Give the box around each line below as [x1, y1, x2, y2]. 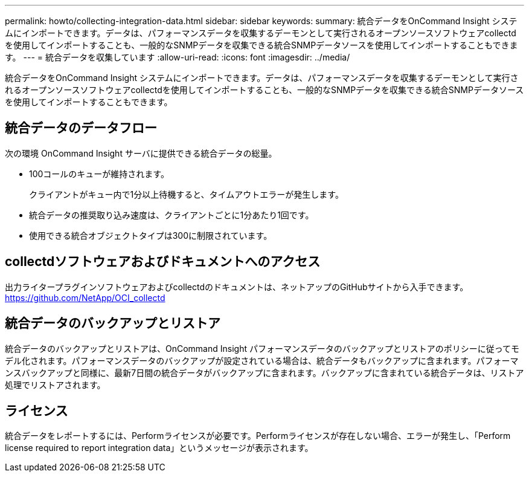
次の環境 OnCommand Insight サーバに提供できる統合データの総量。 [5, 148, 277, 158]
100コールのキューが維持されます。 [29, 168, 169, 179]
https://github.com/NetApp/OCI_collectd [5, 292, 165, 303]
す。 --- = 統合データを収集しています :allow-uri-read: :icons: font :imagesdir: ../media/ [5, 52, 350, 62]
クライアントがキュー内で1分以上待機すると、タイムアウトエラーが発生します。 [29, 189, 344, 200]
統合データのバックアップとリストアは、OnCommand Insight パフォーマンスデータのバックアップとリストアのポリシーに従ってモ [5, 343, 519, 354]
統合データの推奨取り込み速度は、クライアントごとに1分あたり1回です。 [29, 209, 314, 220]
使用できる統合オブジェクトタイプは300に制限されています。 [29, 230, 272, 241]
